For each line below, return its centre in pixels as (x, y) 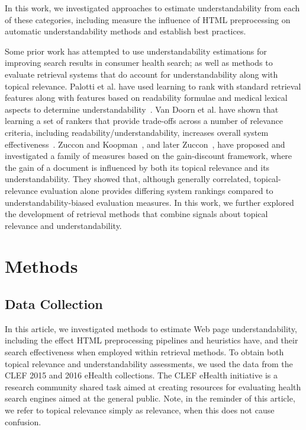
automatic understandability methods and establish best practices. (125, 31)
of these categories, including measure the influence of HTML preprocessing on (148, 19)
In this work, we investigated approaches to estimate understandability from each (152, 8)
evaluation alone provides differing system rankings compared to (157, 190)
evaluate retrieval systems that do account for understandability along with (141, 74)
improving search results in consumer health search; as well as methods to (139, 63)
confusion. (23, 421)
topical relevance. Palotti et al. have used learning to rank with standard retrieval (153, 86)
